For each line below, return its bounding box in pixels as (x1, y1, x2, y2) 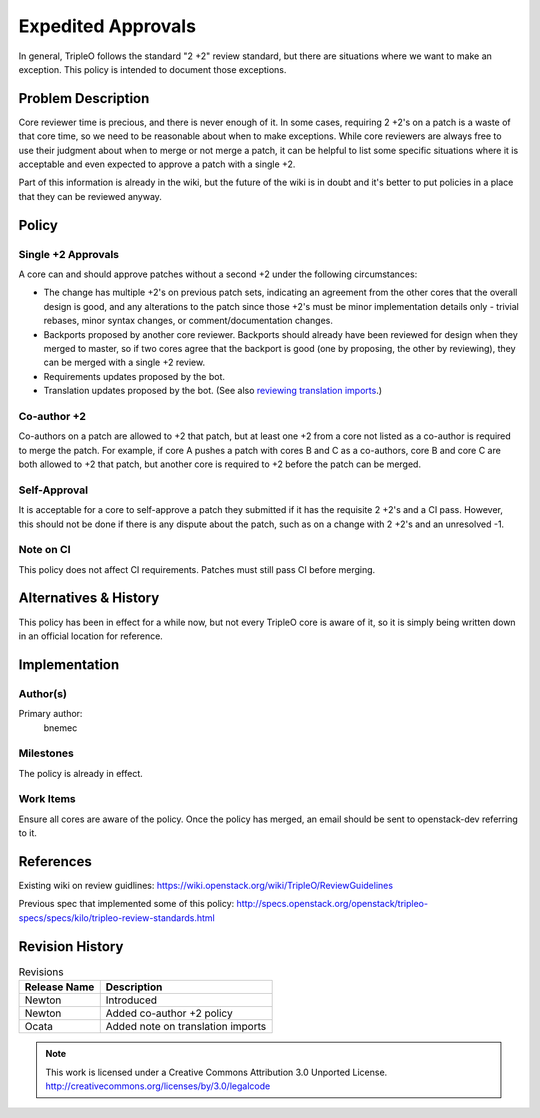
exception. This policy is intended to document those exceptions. (18, 63, 287, 75)
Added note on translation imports (105, 1020, 267, 1034)
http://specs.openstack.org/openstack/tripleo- (236, 898, 429, 910)
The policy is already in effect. (18, 767, 144, 779)
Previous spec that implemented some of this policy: (18, 898, 235, 910)
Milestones (18, 746, 74, 760)
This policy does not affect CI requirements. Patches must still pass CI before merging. (18, 563, 376, 575)
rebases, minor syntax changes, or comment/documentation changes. (43, 315, 334, 327)
